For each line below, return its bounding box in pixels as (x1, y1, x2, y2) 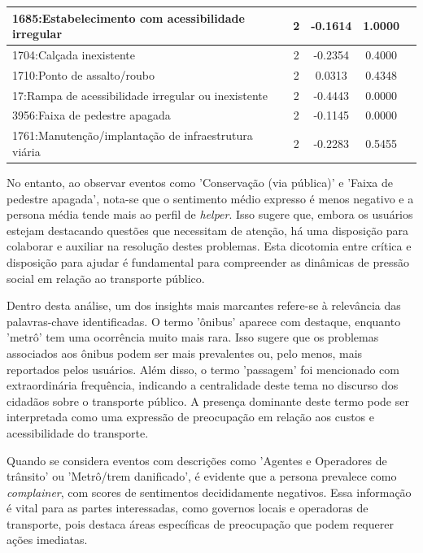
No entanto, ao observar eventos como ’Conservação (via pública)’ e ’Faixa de (7, 174, 393, 190)
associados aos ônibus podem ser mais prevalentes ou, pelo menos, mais (7, 344, 363, 361)
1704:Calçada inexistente (12, 46, 135, 63)
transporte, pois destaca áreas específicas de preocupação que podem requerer (7, 515, 394, 532)
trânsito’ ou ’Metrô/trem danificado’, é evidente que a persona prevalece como (7, 468, 397, 485)
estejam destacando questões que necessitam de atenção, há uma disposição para (7, 221, 409, 238)
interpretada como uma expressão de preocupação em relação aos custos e (7, 408, 375, 425)
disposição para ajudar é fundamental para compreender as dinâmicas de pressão (7, 253, 409, 270)
